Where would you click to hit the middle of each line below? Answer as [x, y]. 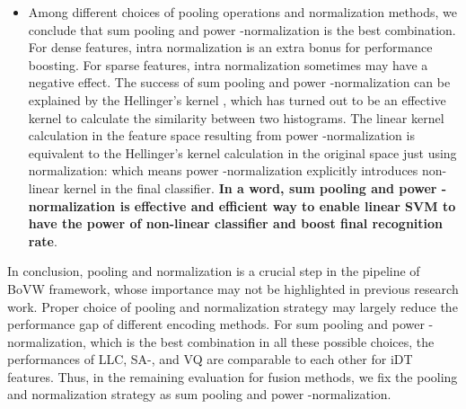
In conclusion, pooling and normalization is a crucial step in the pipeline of [214, 271]
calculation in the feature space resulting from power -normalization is [221, 135]
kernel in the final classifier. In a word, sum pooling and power [250, 187]
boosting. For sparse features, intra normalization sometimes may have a [228, 64]
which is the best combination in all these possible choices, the [262, 341]
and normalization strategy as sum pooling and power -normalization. [199, 394]
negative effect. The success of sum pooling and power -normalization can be [239, 82]
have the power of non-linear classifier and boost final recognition [236, 223]
